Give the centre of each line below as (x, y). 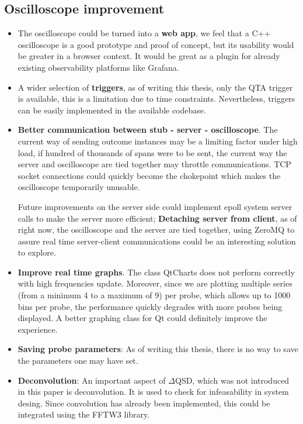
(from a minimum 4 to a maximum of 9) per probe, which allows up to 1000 (154, 295)
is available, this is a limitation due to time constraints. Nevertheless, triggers (156, 99)
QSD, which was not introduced (232, 380)
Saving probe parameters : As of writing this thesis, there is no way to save (158, 349)
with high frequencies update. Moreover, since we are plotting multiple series (155, 283)
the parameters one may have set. (78, 361)
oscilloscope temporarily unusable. (79, 187)
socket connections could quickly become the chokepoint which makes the (149, 175)
